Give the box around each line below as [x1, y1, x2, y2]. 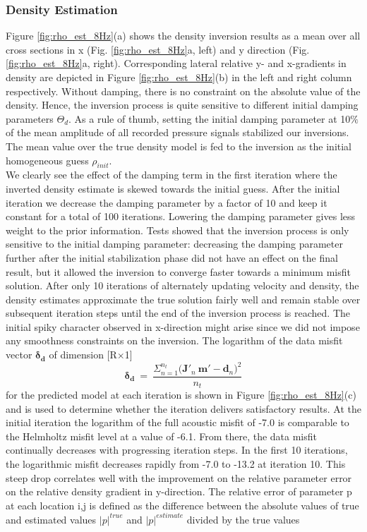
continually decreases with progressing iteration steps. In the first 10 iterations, [6, 442, 348, 457]
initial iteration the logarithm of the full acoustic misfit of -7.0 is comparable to [6, 415, 349, 430]
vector [6, 347, 32, 362]
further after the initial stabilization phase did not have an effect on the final [6, 250, 338, 265]
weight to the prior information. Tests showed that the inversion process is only [6, 222, 349, 237]
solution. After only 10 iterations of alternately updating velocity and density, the [6, 278, 359, 293]
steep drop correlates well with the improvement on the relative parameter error [6, 470, 352, 485]
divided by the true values [186, 512, 300, 526]
